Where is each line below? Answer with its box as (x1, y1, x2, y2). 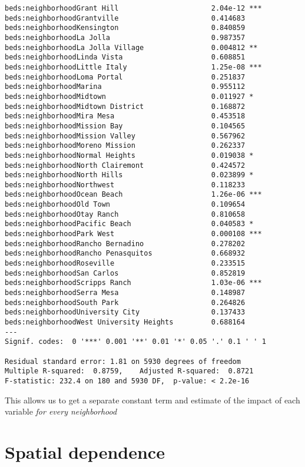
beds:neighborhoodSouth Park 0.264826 (5, 298, 246, 307)
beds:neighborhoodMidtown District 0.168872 (5, 102, 246, 111)
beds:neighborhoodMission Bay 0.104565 (5, 121, 246, 130)
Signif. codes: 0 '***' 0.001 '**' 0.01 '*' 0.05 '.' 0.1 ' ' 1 (5, 337, 266, 346)
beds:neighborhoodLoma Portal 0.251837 (5, 72, 246, 81)
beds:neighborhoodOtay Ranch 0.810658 (5, 210, 246, 218)
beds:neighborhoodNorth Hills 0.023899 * (5, 171, 254, 180)
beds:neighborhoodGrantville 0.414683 (5, 14, 246, 22)
